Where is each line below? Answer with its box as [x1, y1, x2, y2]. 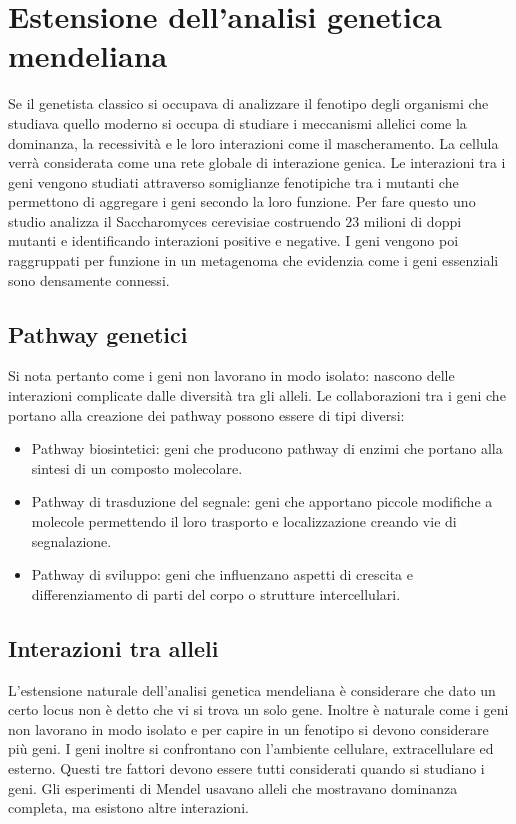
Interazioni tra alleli [8, 632, 219, 663]
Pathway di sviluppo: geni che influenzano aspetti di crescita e [31, 564, 413, 585]
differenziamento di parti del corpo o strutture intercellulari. [31, 583, 401, 604]
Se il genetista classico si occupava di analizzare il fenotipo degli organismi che [8, 93, 489, 114]
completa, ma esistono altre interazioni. [8, 797, 249, 818]
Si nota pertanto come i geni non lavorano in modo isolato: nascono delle [8, 365, 455, 386]
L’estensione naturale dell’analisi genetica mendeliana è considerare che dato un [8, 679, 496, 700]
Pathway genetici [8, 318, 188, 349]
